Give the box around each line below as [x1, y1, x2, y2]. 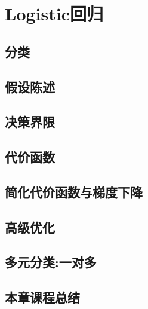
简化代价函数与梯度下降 [5, 182, 143, 201]
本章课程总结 [5, 288, 80, 307]
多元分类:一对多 [5, 253, 97, 271]
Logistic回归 [5, 1, 103, 26]
